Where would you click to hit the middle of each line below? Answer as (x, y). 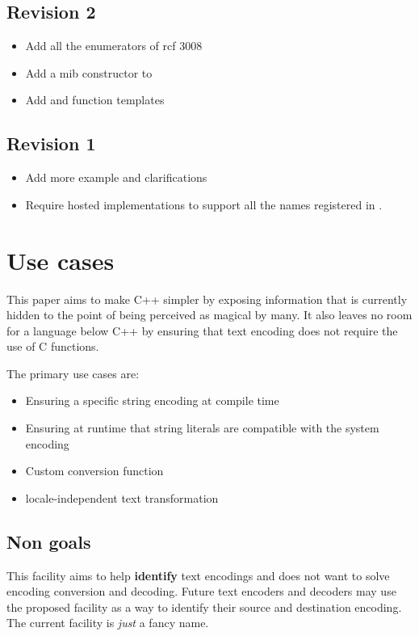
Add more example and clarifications (116, 177)
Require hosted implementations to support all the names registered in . (204, 204)
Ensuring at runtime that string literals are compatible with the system (202, 428)
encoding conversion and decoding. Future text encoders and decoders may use (201, 591)
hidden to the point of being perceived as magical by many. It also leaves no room (209, 315)
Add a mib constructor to (89, 72)
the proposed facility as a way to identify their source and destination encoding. (204, 607)
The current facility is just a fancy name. (108, 623)
